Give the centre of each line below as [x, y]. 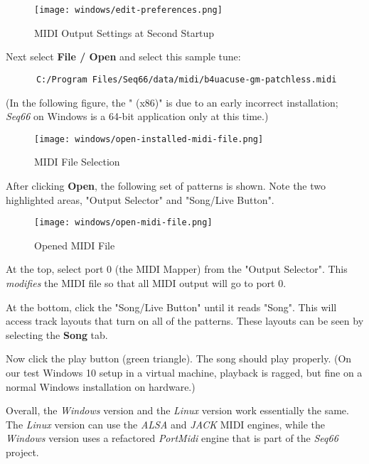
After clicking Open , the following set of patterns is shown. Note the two [166, 185]
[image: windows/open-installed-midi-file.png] [149, 139]
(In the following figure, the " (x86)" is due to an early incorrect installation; [172, 102]
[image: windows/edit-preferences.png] [128, 10]
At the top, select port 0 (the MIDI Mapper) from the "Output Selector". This [177, 269]
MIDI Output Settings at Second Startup [124, 32]
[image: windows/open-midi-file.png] [123, 223]
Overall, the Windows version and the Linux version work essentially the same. [177, 410]
